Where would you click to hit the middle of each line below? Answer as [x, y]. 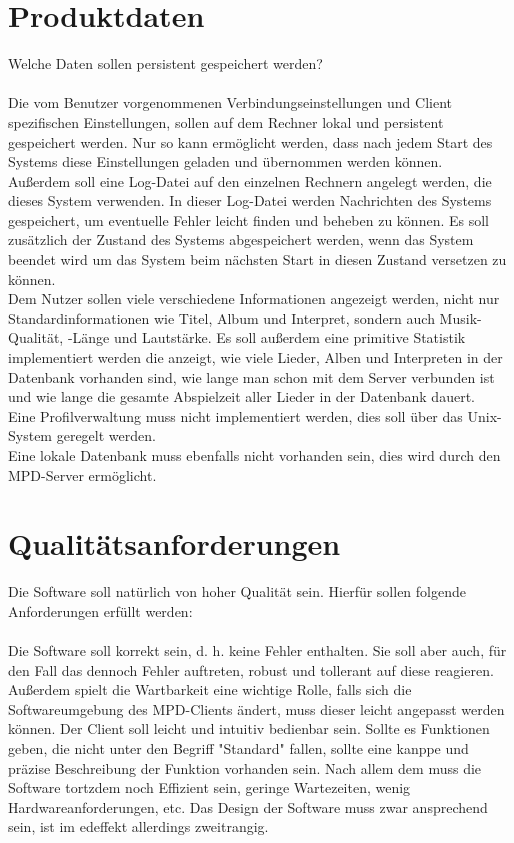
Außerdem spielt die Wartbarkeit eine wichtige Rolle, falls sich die [210, 689]
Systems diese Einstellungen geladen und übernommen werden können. [225, 161]
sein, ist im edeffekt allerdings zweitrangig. [138, 826]
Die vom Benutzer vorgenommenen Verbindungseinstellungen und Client [230, 102]
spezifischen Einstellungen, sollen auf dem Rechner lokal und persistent [226, 121]
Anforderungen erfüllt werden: [100, 610]
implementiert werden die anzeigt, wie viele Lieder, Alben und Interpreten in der [255, 357]
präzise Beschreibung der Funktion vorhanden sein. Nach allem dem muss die [245, 767]
